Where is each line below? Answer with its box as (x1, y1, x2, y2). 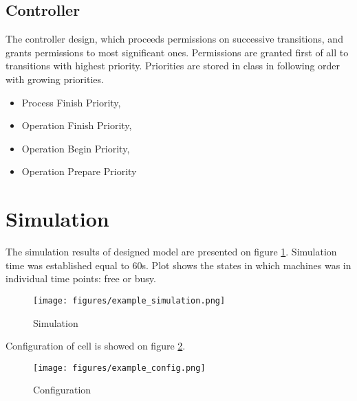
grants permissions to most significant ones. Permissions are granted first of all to (6, 45, 349, 59)
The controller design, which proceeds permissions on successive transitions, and (6, 32, 343, 46)
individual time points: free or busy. (6, 271, 156, 286)
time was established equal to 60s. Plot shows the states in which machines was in (6, 257, 351, 272)
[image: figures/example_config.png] (33, 363, 206, 373)
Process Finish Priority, (21, 95, 121, 109)
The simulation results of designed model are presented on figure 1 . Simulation (6, 244, 337, 259)
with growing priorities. (6, 71, 104, 86)
